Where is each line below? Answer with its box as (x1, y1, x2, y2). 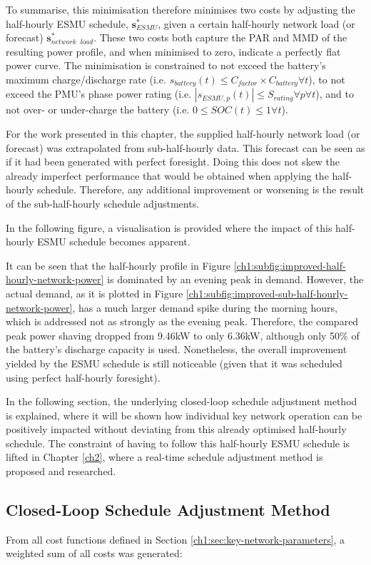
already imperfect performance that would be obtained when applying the (6, 168, 329, 183)
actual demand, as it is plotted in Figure (6, 285, 183, 300)
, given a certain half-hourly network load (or (158, 16, 355, 31)
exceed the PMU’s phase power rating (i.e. (6, 86, 192, 101)
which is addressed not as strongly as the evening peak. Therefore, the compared (6, 314, 359, 329)
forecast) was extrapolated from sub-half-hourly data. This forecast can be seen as (6, 140, 365, 155)
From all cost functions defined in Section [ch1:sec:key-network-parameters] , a (6, 531, 345, 546)
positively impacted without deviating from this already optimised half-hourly (6, 422, 347, 437)
